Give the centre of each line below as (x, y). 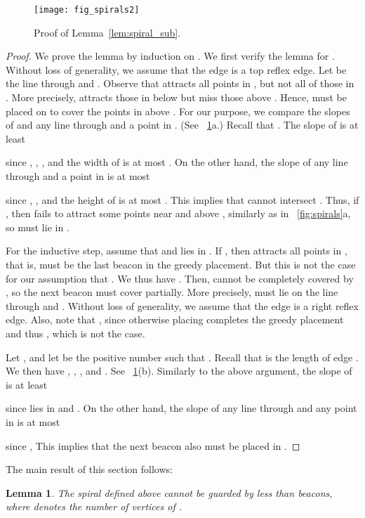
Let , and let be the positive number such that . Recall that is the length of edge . (182, 357)
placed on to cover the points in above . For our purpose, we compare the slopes (178, 111)
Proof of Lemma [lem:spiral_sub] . (107, 32)
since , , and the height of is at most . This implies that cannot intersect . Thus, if (182, 199)
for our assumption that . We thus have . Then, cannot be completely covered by (180, 278)
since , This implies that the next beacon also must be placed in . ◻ (153, 445)
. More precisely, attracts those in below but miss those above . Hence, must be (176, 97)
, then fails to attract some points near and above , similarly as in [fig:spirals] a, (178, 213)
